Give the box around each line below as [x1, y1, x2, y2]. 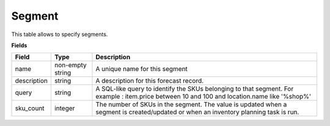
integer [54, 104, 75, 113]
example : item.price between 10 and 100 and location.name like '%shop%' [95, 92, 312, 101]
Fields [11, 42, 28, 49]
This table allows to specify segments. [11, 31, 108, 38]
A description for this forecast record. [95, 76, 204, 85]
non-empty [54, 61, 87, 70]
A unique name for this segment [95, 65, 188, 73]
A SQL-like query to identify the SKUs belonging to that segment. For [95, 84, 294, 93]
